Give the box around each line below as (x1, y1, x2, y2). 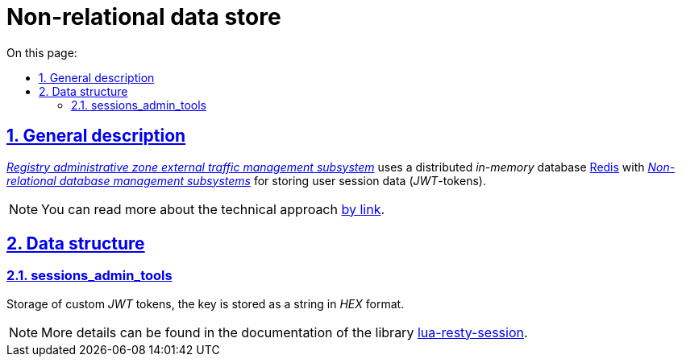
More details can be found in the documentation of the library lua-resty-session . (41, 324, 528, 340)
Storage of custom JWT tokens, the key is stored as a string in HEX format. (6, 296, 405, 311)
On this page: (6, 45, 77, 60)
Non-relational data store (6, 3, 281, 31)
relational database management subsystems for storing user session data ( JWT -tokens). (6, 173, 486, 188)
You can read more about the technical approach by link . (41, 200, 385, 217)
